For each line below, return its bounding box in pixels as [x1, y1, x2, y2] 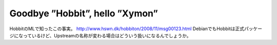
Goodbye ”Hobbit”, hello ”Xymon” [9, 8, 159, 19]
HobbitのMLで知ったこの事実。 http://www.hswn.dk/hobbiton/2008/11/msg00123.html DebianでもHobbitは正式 [9, 26, 245, 32]
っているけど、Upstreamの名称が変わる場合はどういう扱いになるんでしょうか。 [23, 32, 192, 38]
